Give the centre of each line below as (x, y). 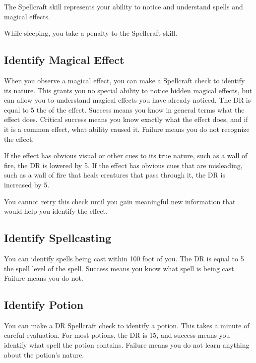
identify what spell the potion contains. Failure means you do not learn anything (127, 345)
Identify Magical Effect (64, 60)
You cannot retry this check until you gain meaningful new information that (120, 201)
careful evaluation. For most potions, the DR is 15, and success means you (117, 335)
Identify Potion (44, 305)
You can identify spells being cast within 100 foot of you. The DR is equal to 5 (124, 258)
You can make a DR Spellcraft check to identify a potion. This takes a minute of (127, 325)
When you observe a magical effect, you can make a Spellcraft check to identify (125, 80)
